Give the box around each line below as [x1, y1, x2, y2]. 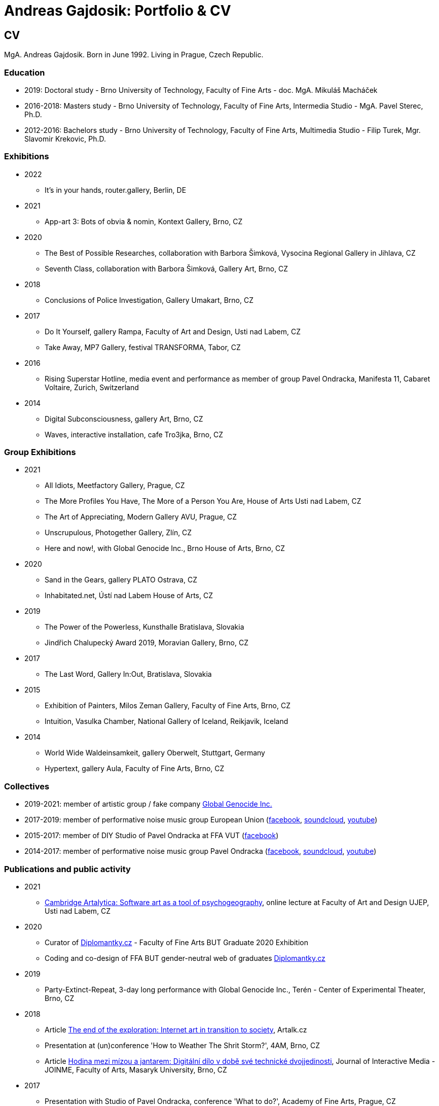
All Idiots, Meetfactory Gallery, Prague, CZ [45, 481, 185, 490]
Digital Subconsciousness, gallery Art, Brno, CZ [45, 414, 203, 423]
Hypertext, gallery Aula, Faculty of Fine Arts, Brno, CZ [45, 764, 225, 773]
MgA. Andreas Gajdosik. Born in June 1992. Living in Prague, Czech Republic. [4, 50, 264, 59]
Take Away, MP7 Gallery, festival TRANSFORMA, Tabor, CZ [45, 342, 241, 352]
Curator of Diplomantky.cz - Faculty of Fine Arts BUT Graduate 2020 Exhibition [45, 938, 309, 947]
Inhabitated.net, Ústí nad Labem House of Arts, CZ [45, 591, 213, 600]
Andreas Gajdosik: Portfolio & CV [4, 2, 231, 19]
